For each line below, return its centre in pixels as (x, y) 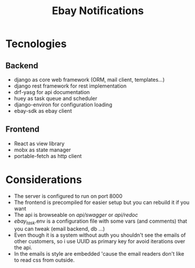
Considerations (44, 180)
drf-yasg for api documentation (52, 92)
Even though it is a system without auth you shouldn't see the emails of (100, 235)
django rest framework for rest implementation (70, 86)
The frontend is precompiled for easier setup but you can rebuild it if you (102, 202)
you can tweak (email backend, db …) (59, 229)
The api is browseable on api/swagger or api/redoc (76, 215)
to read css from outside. (44, 260)
